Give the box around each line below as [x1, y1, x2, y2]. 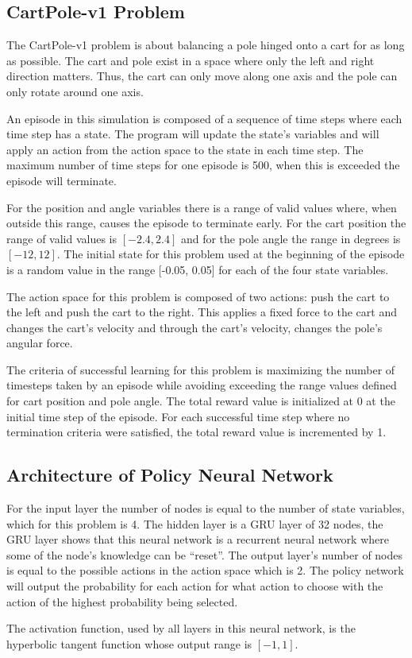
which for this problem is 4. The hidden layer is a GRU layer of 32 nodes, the [6, 515, 383, 532]
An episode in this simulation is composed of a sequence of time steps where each [6, 110, 402, 126]
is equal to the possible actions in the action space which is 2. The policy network [6, 562, 404, 579]
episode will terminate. [6, 172, 117, 188]
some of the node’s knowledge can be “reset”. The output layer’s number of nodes [6, 546, 403, 563]
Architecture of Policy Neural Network [6, 463, 333, 487]
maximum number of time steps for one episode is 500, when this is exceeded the [6, 157, 400, 173]
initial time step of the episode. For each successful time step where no [6, 408, 350, 424]
